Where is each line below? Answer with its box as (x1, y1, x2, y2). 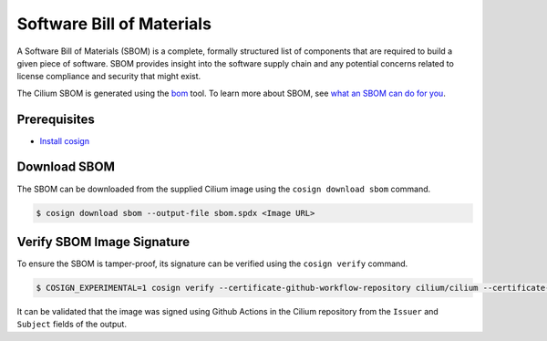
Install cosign (39, 135, 90, 146)
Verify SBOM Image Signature (16, 233, 191, 250)
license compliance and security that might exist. (16, 71, 201, 82)
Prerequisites (16, 111, 95, 127)
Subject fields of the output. (16, 319, 128, 330)
